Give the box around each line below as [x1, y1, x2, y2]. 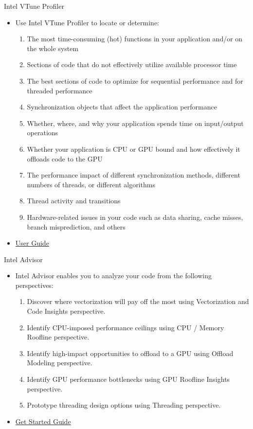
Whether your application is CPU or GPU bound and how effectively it [27, 143, 240, 154]
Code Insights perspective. [27, 306, 106, 316]
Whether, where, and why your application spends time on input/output [27, 118, 244, 128]
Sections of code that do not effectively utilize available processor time [27, 59, 237, 70]
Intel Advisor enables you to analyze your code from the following [15, 270, 212, 281]
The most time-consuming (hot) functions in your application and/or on [27, 34, 243, 44]
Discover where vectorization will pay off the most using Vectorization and [27, 296, 249, 306]
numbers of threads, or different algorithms [27, 179, 155, 189]
